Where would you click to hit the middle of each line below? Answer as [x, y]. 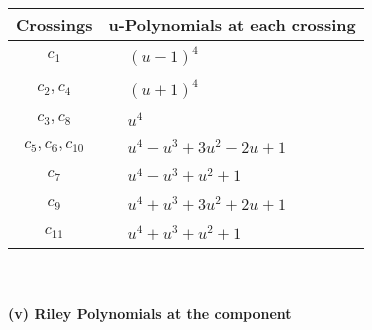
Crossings [54, 24]
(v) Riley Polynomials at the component [150, 313]
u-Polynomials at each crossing [232, 24]
